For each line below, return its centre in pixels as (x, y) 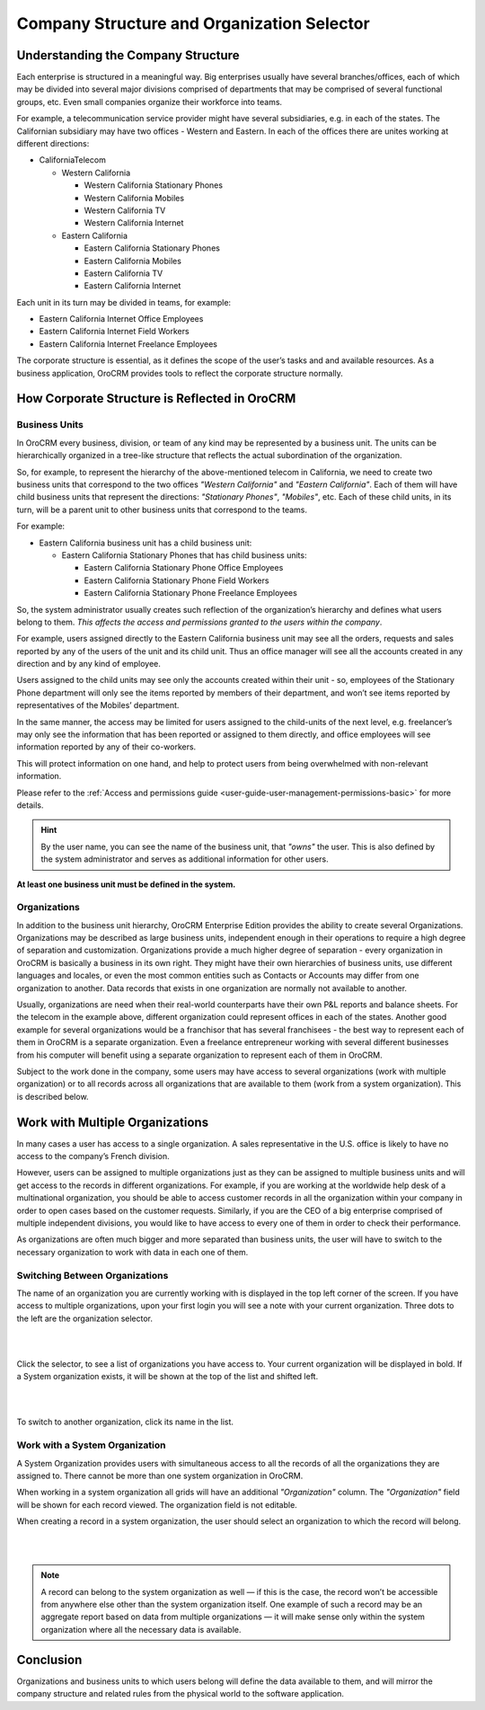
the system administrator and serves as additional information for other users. (185, 859)
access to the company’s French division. (93, 1156)
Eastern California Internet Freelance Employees (128, 344)
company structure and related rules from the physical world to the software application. (181, 1694)
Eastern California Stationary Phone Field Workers (176, 580)
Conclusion (49, 1659)
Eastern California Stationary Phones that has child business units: (184, 555)
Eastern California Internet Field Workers (114, 332)
